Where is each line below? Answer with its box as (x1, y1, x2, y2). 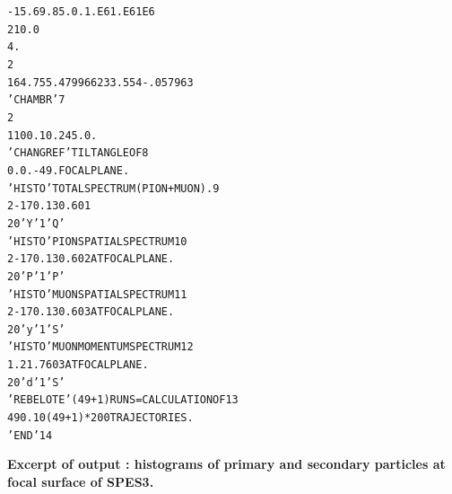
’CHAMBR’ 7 (7, 93, 65, 107)
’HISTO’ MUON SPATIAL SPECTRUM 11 (7, 287, 187, 301)
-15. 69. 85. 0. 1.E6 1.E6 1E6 (7, 5, 155, 18)
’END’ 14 (7, 428, 53, 442)
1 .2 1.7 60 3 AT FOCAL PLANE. (7, 358, 149, 372)
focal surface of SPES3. (7, 472, 154, 490)
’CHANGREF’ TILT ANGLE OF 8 (7, 146, 149, 160)
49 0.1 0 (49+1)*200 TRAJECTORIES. (7, 411, 194, 425)
